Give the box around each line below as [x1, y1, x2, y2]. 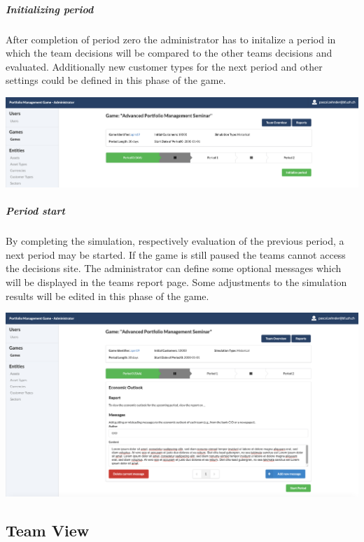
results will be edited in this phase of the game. [6, 288, 209, 303]
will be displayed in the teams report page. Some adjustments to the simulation [6, 274, 347, 289]
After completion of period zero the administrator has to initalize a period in [6, 31, 336, 46]
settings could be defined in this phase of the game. [6, 73, 226, 87]
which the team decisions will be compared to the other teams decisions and [6, 45, 332, 60]
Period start [6, 204, 65, 218]
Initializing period [6, 1, 94, 16]
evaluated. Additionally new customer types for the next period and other [6, 59, 323, 73]
